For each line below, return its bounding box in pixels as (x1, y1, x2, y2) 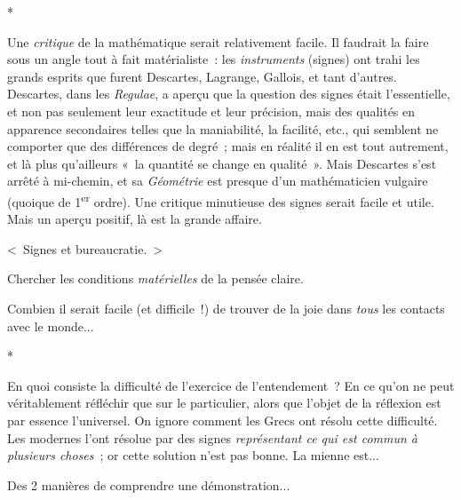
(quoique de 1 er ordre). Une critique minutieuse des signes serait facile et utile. (7, 189, 434, 210)
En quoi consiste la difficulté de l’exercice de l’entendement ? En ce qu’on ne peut (7, 376, 455, 394)
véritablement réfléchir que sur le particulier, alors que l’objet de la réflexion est (7, 393, 441, 412)
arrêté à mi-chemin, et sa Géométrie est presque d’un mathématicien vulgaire (7, 171, 428, 190)
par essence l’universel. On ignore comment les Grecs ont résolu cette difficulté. (7, 410, 438, 429)
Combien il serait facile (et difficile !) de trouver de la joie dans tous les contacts (7, 298, 445, 317)
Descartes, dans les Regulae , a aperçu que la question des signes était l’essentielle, (7, 84, 450, 103)
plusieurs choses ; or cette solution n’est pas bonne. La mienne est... (7, 446, 379, 464)
